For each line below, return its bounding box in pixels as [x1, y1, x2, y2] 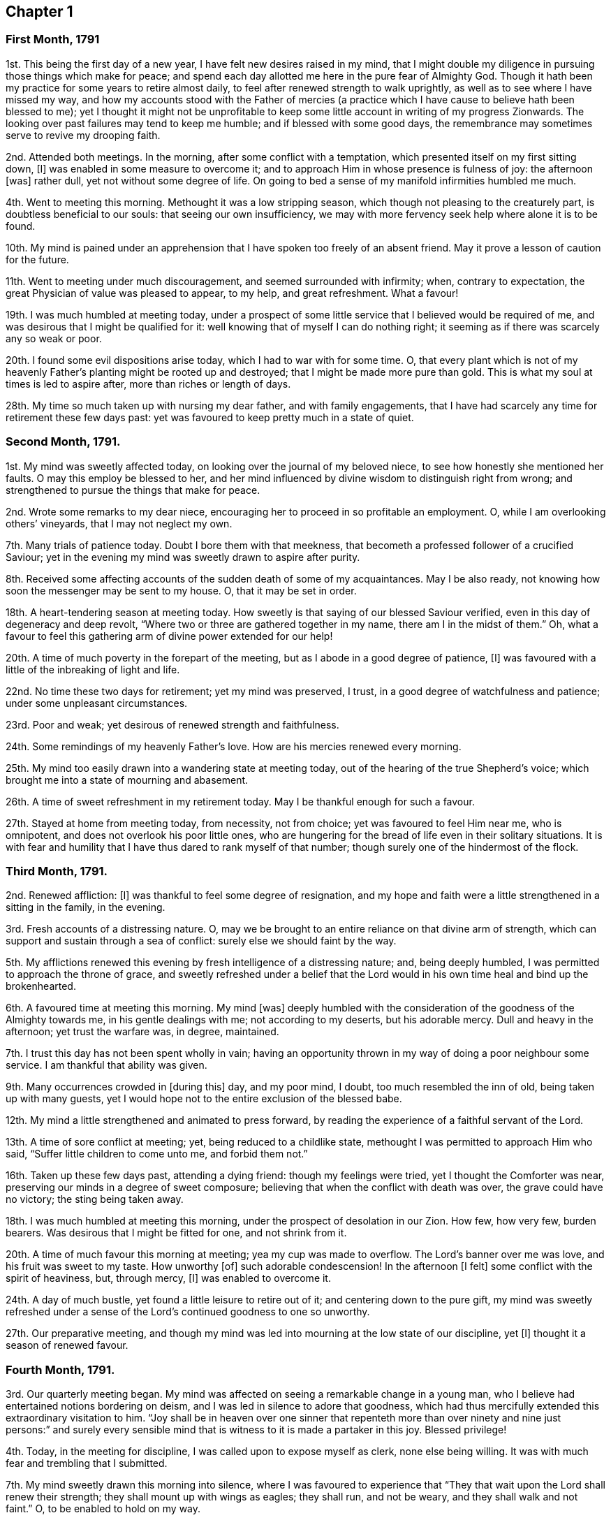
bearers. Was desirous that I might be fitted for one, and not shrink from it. [6, 1227, 347, 1239]
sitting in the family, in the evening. [6, 901, 165, 914]
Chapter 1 [6, 3, 73, 20]
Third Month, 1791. [6, 863, 108, 878]
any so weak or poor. [6, 332, 102, 344]
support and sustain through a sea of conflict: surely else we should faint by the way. [6, 935, 397, 947]
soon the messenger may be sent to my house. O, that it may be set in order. [6, 584, 357, 597]
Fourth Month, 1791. [6, 1362, 115, 1377]
